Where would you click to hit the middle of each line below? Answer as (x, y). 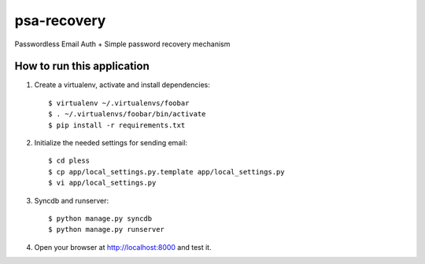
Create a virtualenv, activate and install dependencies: (122, 85)
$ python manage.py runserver (107, 229)
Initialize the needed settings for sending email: (111, 143)
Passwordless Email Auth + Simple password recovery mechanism (122, 44)
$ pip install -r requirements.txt (117, 125)
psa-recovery (60, 20)
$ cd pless (69, 161)
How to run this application (82, 66)
